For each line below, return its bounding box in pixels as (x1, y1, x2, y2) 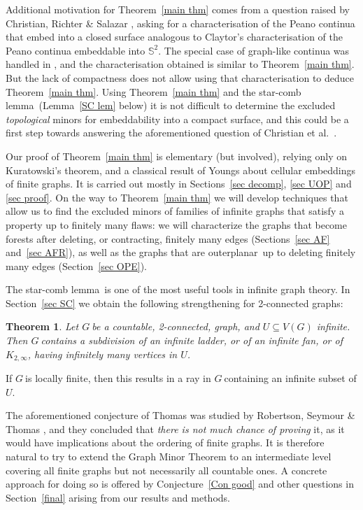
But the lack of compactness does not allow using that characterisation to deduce (6, 70, 355, 85)
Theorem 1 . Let (6, 319, 79, 334)
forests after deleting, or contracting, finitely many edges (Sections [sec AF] (6, 231, 330, 246)
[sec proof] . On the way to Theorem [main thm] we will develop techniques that (6, 190, 348, 204)
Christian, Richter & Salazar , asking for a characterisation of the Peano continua (6, 15, 355, 30)
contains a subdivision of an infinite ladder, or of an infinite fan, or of (41, 333, 343, 348)
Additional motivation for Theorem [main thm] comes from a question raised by (6, 2, 350, 16)
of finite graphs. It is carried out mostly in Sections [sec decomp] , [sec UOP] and (6, 176, 352, 191)
